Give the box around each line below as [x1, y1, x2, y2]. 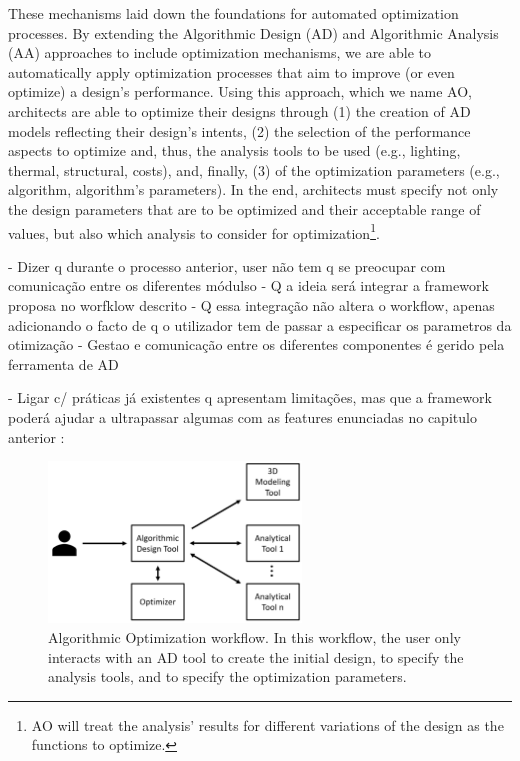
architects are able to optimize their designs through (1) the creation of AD [8, 100, 471, 121]
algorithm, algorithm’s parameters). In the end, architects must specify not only [8, 179, 499, 200]
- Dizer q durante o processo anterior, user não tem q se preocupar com [8, 255, 446, 276]
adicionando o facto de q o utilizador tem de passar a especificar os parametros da [8, 314, 512, 335]
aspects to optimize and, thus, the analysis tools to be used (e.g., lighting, [8, 140, 461, 161]
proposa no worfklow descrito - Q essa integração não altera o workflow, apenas [8, 294, 495, 315]
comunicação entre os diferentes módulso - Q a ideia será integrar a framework [8, 275, 489, 296]
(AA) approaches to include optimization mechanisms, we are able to [8, 42, 431, 63]
